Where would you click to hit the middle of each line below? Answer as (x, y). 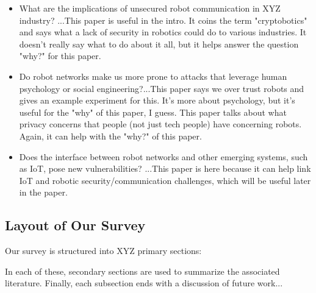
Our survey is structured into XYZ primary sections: (103, 251)
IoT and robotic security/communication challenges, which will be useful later (165, 180)
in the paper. (43, 192)
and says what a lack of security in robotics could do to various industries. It (163, 32)
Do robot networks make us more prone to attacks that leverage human (153, 76)
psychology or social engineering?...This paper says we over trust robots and (162, 88)
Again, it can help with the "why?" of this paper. (110, 136)
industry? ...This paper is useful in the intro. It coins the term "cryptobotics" (163, 20)
